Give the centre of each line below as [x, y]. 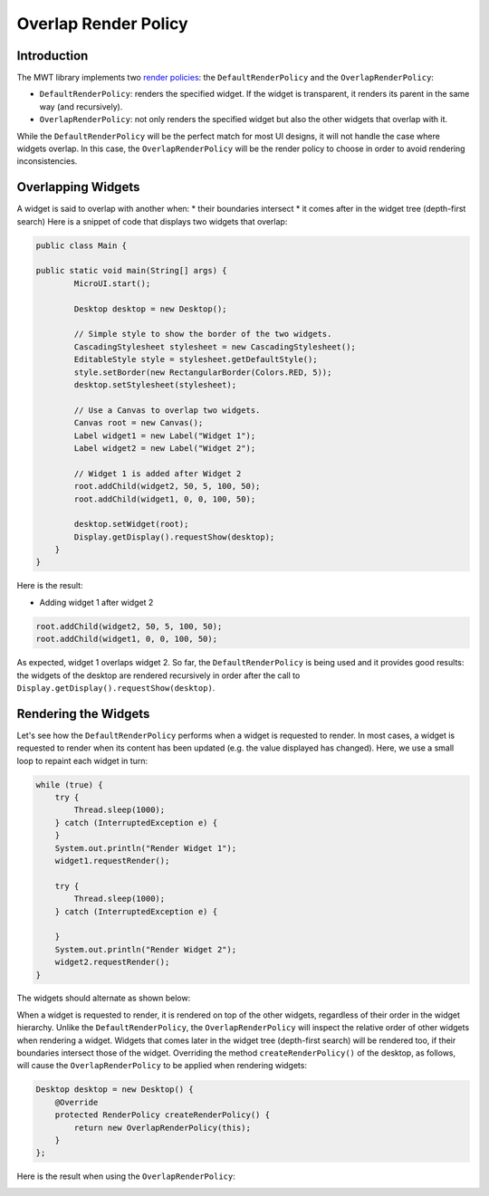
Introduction [53, 56]
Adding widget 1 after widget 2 [96, 602]
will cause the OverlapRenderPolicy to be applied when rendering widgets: [162, 1066]
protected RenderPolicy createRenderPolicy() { [163, 1115]
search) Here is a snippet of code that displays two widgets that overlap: [152, 221]
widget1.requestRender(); [112, 861]
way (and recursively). [81, 106]
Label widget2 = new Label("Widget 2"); [165, 448]
